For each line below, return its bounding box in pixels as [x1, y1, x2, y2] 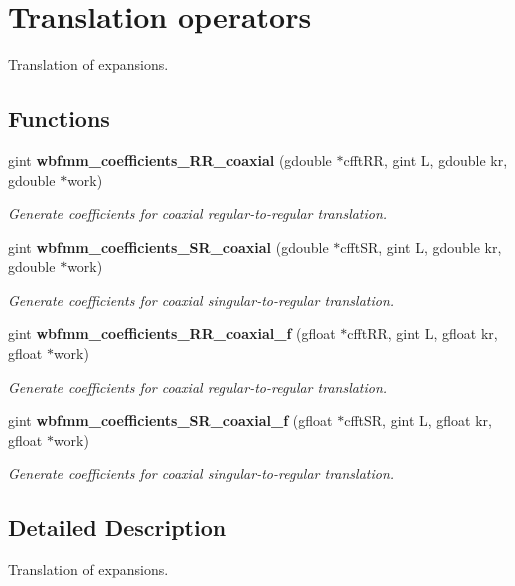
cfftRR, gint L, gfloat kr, [347, 323, 498, 344]
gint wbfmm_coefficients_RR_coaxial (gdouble [8, 149, 332, 170]
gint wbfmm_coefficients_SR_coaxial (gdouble [8, 236, 329, 257]
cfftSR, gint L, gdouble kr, [340, 236, 502, 257]
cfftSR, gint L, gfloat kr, [344, 410, 492, 431]
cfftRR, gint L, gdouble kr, [343, 149, 508, 170]
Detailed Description [8, 512, 227, 543]
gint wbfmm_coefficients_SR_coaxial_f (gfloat [8, 410, 333, 431]
